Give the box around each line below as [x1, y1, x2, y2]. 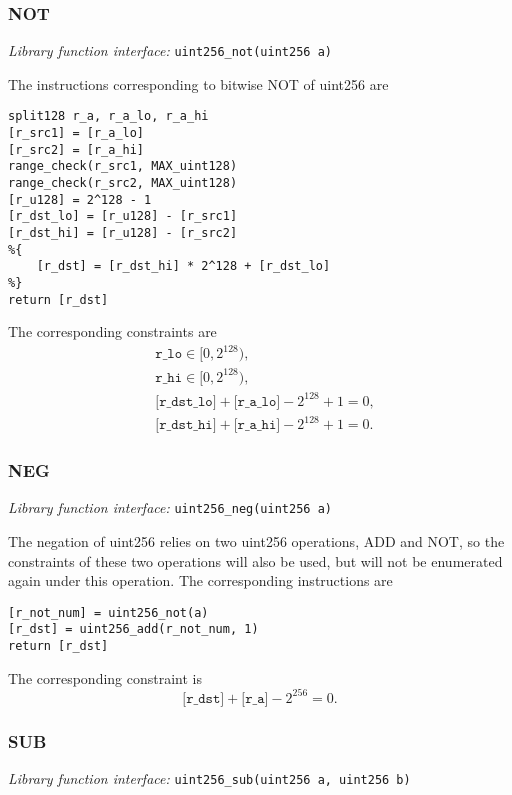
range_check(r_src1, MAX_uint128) [8, 159, 238, 174]
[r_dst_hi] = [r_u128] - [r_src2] [8, 226, 238, 241]
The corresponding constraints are [8, 321, 217, 342]
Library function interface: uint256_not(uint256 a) [8, 40, 332, 61]
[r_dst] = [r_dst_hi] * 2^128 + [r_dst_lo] [36, 259, 331, 274]
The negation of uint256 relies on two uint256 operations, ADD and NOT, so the [8, 530, 505, 551]
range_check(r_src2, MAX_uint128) [8, 176, 238, 191]
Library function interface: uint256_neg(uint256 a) [8, 497, 332, 518]
